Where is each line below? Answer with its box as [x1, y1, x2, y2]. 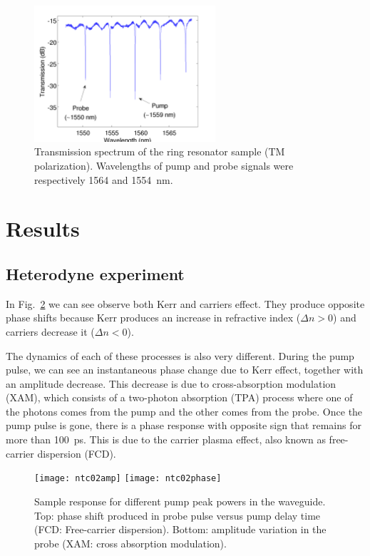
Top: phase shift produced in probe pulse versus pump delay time [34, 508, 321, 522]
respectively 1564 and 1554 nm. [34, 172, 173, 187]
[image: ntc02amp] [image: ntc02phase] [34, 473, 222, 484]
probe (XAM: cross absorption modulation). [34, 535, 227, 550]
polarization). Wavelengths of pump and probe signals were [34, 158, 294, 173]
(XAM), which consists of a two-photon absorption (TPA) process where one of [6, 390, 353, 405]
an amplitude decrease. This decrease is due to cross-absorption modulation [6, 376, 336, 391]
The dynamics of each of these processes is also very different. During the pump [6, 348, 354, 363]
